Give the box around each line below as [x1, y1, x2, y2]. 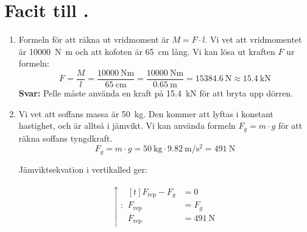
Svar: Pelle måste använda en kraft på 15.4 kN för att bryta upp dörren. [18, 86, 293, 99]
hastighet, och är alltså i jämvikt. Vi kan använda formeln [18, 119, 236, 132]
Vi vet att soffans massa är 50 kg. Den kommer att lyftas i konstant [18, 107, 273, 120]
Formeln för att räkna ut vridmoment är [18, 33, 169, 46]
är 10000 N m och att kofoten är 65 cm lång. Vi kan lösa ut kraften [18, 45, 275, 57]
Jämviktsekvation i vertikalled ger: [18, 162, 147, 175]
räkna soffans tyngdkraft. [18, 131, 113, 144]
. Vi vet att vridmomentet [205, 33, 302, 46]
